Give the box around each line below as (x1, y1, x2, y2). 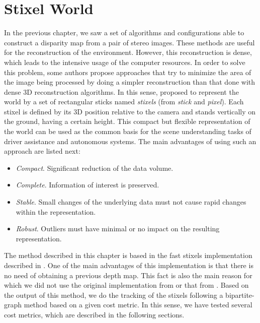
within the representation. (16, 206, 96, 217)
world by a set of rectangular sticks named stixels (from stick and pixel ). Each (4, 96, 244, 107)
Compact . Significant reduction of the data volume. (16, 162, 174, 173)
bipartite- (225, 289, 254, 300)
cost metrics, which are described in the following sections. (4, 309, 185, 319)
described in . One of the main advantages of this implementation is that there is (4, 260, 253, 270)
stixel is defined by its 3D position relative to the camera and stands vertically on (4, 106, 256, 116)
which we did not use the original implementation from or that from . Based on (4, 280, 249, 290)
